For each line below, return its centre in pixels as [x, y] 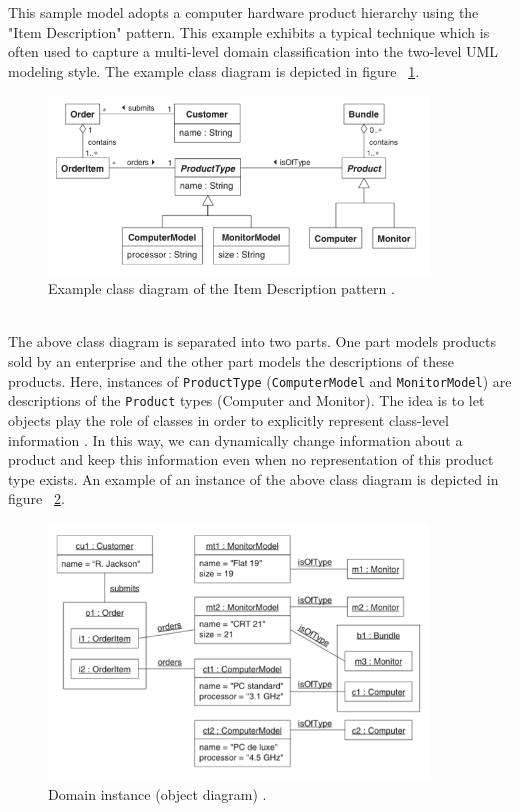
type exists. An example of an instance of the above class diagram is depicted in [253, 478]
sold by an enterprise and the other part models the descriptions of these [231, 361]
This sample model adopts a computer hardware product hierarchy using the [243, 12]
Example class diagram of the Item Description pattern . [221, 288]
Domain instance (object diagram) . [157, 793]
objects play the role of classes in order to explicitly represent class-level [228, 419]
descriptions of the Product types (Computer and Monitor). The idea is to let [246, 400]
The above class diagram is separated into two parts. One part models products [252, 341]
